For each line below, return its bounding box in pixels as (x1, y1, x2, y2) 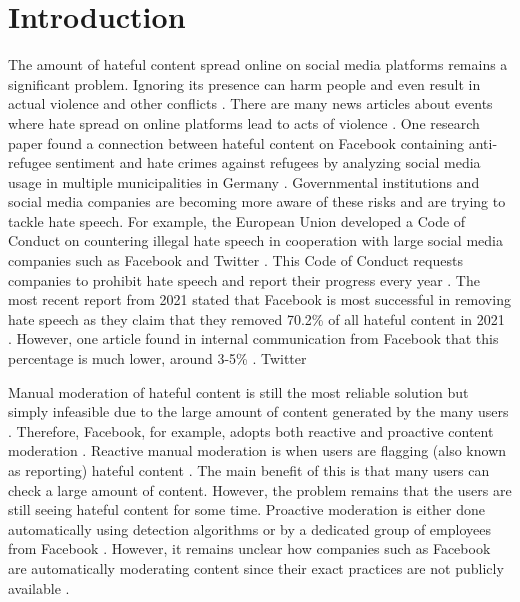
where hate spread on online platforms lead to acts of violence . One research (8, 112, 480, 133)
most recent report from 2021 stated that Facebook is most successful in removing (8, 289, 511, 310)
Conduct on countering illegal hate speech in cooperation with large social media (8, 230, 503, 251)
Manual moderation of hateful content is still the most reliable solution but (8, 381, 469, 402)
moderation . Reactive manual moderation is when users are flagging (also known (8, 440, 507, 461)
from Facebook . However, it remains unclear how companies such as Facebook (8, 538, 491, 559)
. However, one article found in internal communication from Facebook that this (8, 328, 499, 349)
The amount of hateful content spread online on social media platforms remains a (8, 54, 508, 75)
